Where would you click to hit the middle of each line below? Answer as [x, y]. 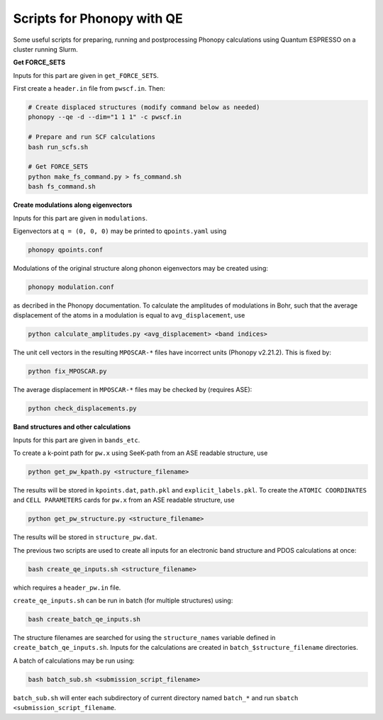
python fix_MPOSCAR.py [67, 371]
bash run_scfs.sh [58, 147]
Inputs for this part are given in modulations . [81, 218]
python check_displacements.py [83, 409]
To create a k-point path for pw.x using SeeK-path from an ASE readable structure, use [140, 453]
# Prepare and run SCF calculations [92, 137]
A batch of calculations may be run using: [74, 660]
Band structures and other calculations [72, 427]
